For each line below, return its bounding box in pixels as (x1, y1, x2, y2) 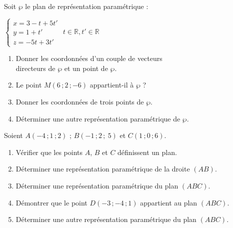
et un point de (64, 62, 108, 73)
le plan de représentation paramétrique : (25, 1, 148, 11)
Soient (4, 130, 23, 140)
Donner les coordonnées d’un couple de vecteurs (15, 53, 162, 63)
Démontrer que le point (15, 197, 87, 207)
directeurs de (15, 62, 55, 73)
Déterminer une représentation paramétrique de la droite (15, 163, 190, 174)
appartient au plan (140, 197, 197, 207)
